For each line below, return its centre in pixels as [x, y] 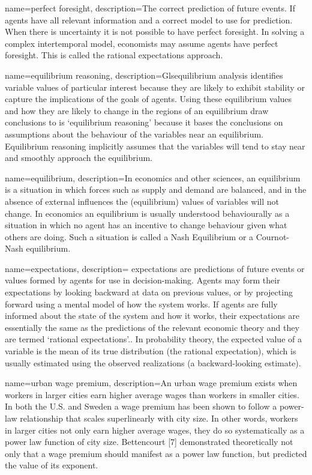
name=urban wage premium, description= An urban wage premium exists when [151, 383]
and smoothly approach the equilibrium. [79, 158]
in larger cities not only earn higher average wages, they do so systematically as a [155, 430]
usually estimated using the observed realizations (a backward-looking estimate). [153, 362]
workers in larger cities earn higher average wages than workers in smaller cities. [152, 394]
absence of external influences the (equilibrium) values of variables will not [142, 201]
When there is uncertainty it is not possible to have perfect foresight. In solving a [155, 32]
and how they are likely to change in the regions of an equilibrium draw [137, 110]
